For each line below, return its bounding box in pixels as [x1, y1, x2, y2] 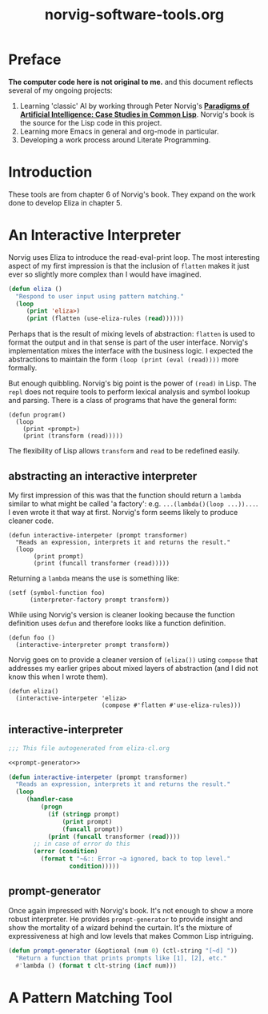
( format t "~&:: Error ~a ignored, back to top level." [40, 855, 230, 863]
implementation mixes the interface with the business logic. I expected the [8, 346, 254, 356]
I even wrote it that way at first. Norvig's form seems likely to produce [8, 508, 238, 517]
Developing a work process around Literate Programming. [19, 134, 211, 145]
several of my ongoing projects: [8, 86, 114, 95]
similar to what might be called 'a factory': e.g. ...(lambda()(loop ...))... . [8, 499, 258, 509]
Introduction [8, 163, 93, 182]
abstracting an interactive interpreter [8, 469, 198, 483]
